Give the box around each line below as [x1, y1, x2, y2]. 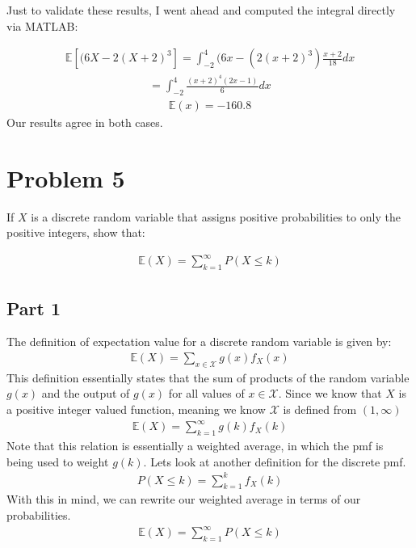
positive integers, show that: [6, 224, 145, 241]
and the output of [41, 385, 130, 402]
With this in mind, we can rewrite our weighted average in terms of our [6, 491, 361, 508]
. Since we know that [278, 385, 382, 402]
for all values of [168, 385, 245, 402]
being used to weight [6, 453, 109, 470]
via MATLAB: [6, 17, 78, 34]
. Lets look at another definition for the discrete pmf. [143, 453, 406, 470]
